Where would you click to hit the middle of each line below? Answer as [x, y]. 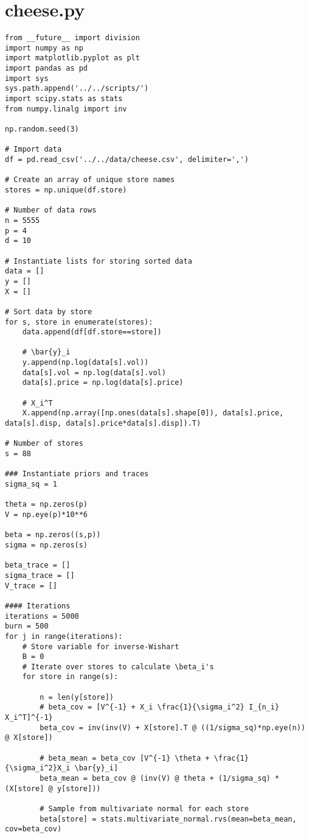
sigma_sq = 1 [31, 484]
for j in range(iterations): [64, 636]
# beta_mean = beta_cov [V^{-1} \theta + [125, 758]
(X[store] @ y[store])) [53, 788]
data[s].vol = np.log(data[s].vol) [94, 372]
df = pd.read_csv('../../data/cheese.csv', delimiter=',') [127, 160]
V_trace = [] [31, 586]
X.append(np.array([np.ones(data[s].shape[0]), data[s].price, [153, 413]
